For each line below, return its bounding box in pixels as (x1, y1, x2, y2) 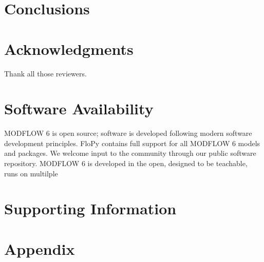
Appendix (4, 238, 75, 259)
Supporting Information (4, 198, 177, 219)
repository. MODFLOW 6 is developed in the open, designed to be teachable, (4, 158, 248, 168)
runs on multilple (4, 168, 58, 178)
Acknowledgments (4, 38, 134, 59)
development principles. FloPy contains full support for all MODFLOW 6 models (4, 137, 260, 148)
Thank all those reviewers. (4, 68, 87, 78)
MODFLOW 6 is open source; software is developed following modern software (4, 128, 252, 138)
